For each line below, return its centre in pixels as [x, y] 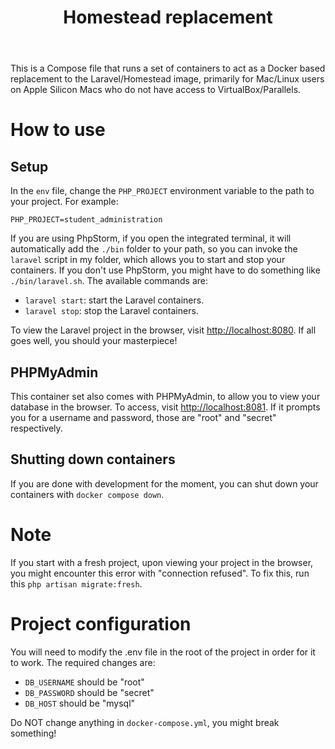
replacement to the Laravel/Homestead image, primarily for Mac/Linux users [167, 79]
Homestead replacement [168, 17]
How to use [58, 130]
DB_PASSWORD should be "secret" [89, 692]
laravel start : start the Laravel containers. [114, 300]
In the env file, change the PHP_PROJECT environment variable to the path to [162, 191]
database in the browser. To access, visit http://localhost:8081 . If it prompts [165, 407]
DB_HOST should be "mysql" [80, 703]
